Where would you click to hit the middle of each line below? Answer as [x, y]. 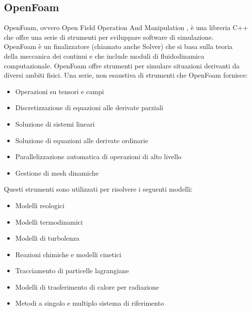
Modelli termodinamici [49, 221]
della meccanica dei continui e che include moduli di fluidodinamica [104, 56]
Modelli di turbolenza [47, 238]
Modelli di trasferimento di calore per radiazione [87, 286]
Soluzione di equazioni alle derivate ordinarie [82, 140]
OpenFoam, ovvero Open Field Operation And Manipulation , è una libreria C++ [126, 27]
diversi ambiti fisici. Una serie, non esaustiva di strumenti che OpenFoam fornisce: [126, 75]
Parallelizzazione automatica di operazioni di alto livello [98, 156]
